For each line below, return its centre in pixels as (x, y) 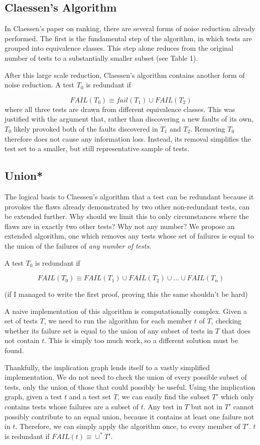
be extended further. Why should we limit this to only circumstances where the (127, 216)
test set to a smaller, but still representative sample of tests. (97, 148)
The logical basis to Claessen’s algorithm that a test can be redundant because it (129, 196)
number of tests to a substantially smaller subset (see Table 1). (101, 58)
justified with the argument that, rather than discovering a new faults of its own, (129, 119)
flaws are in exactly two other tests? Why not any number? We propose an (120, 226)
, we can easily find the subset (164, 397)
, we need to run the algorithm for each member (118, 321)
